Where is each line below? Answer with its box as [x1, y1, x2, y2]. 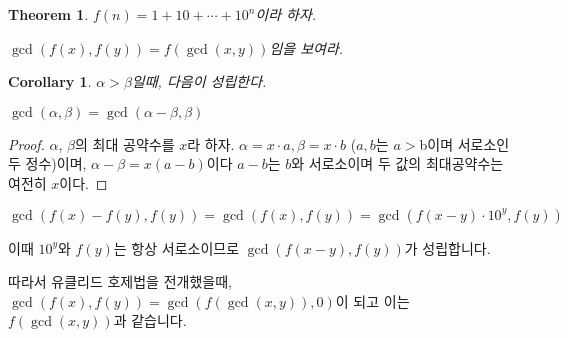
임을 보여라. [269, 37, 344, 58]
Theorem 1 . [8, 4, 89, 24]
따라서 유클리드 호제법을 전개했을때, [8, 271, 232, 292]
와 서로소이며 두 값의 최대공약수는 [291, 153, 504, 174]
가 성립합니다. [404, 237, 491, 258]
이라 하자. [255, 4, 317, 24]
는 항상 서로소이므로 [113, 237, 240, 258]
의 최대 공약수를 [75, 133, 175, 154]
